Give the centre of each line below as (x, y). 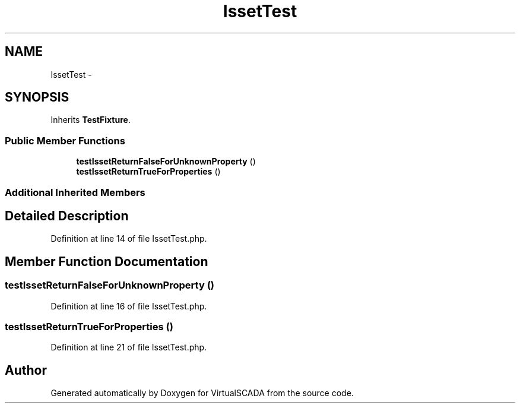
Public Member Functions (65, 140)
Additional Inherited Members (75, 192)
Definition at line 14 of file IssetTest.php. (129, 239)
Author (26, 370)
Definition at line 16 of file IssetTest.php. (129, 306)
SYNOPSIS (37, 97)
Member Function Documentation (107, 261)
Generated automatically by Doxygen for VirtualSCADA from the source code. (202, 393)
